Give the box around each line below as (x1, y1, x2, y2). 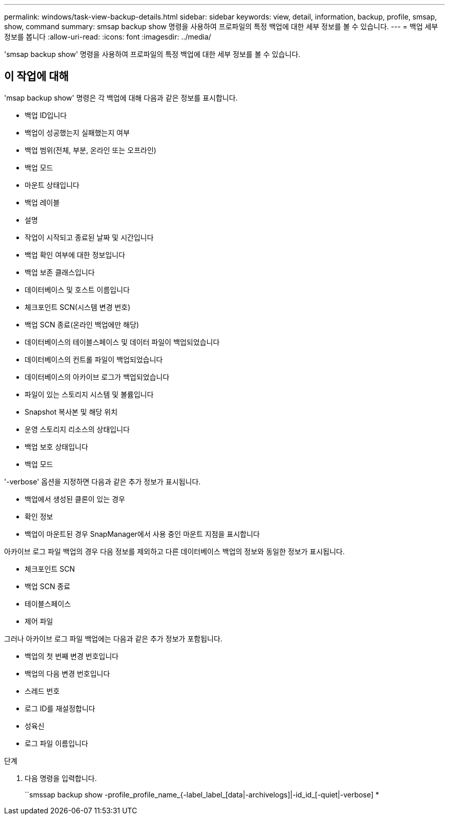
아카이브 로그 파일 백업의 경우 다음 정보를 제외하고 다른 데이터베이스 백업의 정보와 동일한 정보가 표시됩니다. (4, 547, 345, 556)
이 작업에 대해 (4, 70, 69, 83)
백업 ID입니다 (25, 110, 67, 120)
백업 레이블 (25, 198, 60, 207)
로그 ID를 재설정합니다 (25, 704, 95, 713)
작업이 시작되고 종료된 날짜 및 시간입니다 (25, 232, 154, 242)
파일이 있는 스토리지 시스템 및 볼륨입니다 (25, 389, 154, 399)
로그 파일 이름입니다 (25, 738, 88, 748)
